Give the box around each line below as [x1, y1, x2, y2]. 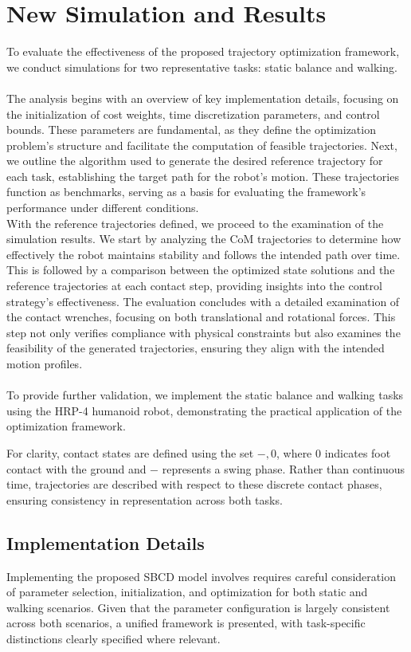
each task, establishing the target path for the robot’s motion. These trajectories [6, 167, 399, 184]
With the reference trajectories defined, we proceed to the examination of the [6, 214, 384, 231]
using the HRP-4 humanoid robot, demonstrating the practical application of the [6, 402, 402, 418]
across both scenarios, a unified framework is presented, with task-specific [6, 615, 366, 631]
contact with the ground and [6, 460, 147, 477]
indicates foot [324, 444, 391, 461]
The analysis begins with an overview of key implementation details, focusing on [6, 89, 399, 106]
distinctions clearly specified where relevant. [6, 630, 221, 646]
